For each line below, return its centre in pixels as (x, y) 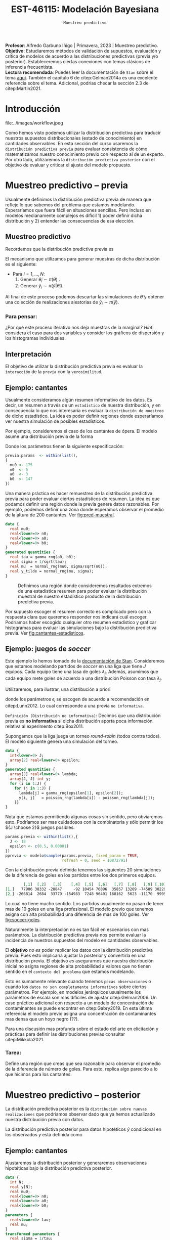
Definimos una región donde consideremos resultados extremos (85, 586)
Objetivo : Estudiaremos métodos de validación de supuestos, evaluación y (83, 51)
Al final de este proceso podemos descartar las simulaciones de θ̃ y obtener (85, 297)
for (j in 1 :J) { (33, 788)
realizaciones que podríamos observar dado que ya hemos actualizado (80, 1114)
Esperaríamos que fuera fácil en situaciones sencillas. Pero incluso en (78, 210)
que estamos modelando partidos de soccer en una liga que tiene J (76, 667)
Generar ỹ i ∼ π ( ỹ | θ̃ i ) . (42, 286)
